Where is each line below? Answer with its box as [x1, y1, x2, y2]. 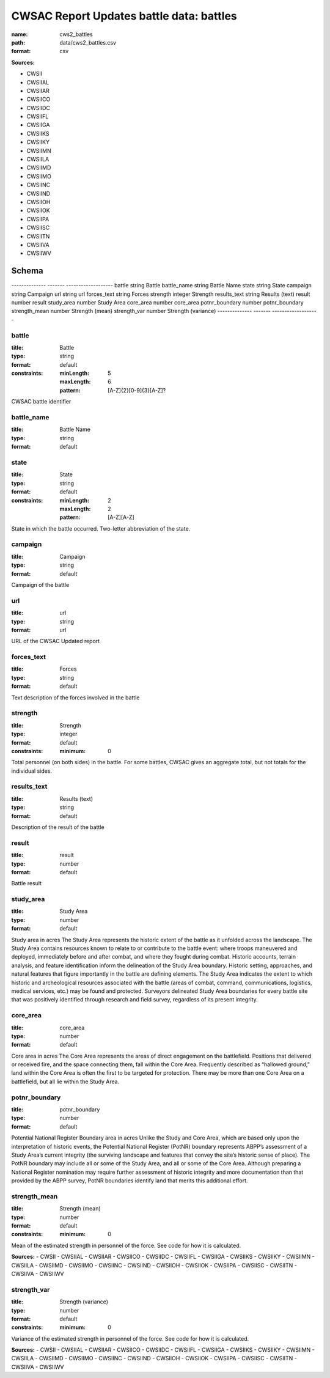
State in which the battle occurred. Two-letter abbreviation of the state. [11, 525, 191, 532]
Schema [11, 266, 44, 276]
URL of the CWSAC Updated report [11, 638, 100, 645]
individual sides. [11, 767, 52, 775]
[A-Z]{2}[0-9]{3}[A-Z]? [108, 386, 166, 394]
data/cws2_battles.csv [59, 39, 116, 46]
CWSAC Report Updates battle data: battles [11, 9, 238, 23]
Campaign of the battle [11, 581, 70, 588]
